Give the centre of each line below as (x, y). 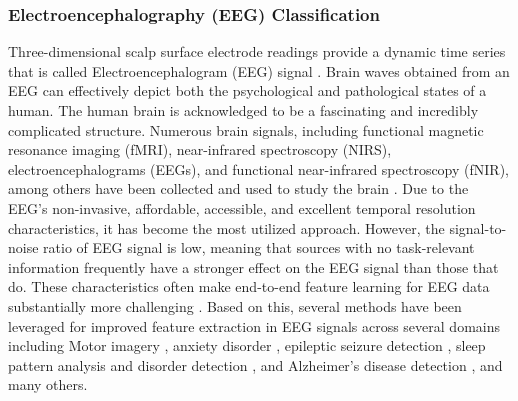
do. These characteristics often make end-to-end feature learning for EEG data (249, 286)
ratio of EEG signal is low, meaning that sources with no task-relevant (259, 247)
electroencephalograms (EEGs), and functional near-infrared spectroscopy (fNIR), (258, 168)
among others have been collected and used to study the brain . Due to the (238, 188)
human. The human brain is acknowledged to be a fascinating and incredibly (243, 110)
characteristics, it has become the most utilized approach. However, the (226, 227)
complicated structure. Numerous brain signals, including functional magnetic (246, 129)
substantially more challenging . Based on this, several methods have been (235, 305)
